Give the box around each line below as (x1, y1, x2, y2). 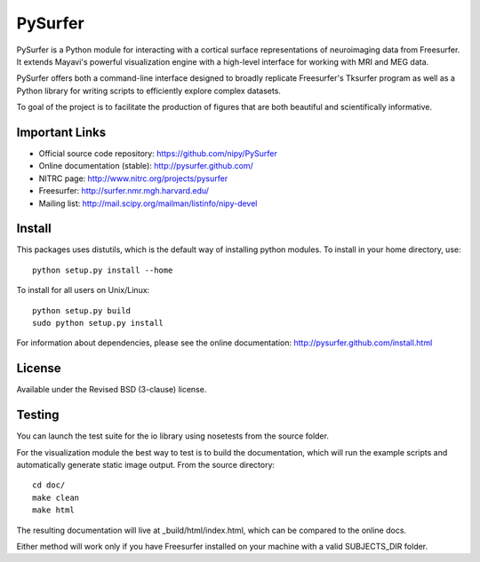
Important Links (16, 124, 107, 139)
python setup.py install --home (32, 265, 173, 275)
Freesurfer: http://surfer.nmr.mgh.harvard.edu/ (38, 186, 209, 196)
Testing (16, 408, 60, 423)
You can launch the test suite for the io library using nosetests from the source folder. (16, 431, 329, 441)
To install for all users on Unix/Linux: (16, 285, 150, 296)
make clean (32, 493, 80, 503)
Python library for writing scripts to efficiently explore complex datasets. (16, 85, 282, 96)
